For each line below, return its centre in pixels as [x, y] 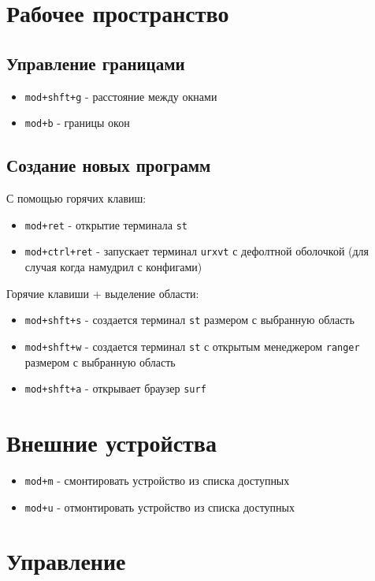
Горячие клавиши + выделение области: [103, 293]
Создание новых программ [109, 165]
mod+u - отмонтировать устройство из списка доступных [160, 507]
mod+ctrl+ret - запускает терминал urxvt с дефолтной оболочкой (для [197, 251]
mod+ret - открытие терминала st [106, 224]
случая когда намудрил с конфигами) [113, 266]
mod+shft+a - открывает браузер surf [115, 388]
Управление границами [96, 63]
